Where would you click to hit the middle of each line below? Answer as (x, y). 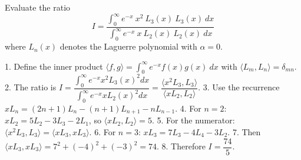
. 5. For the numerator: (193, 120)
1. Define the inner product (54, 66)
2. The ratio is (31, 87)
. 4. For (188, 108)
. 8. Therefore (181, 146)
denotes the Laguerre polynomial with (128, 46)
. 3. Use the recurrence (239, 87)
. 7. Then (244, 131)
